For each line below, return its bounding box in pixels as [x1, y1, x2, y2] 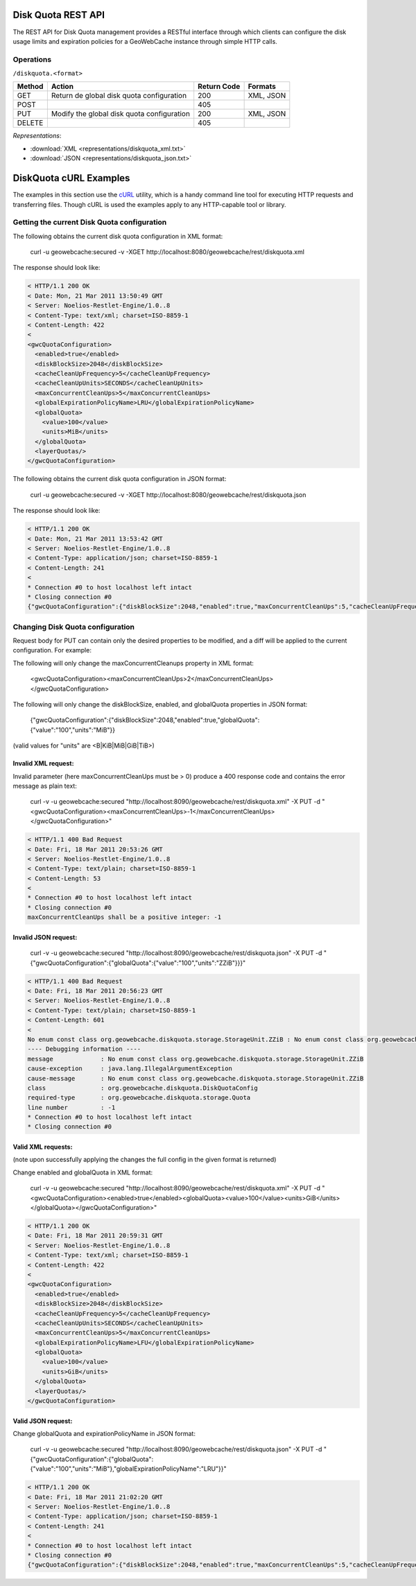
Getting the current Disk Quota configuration [12, 217, 167, 227]
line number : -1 [27, 1104, 116, 1111]
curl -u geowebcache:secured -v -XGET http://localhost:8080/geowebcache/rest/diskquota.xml [30, 248, 305, 256]
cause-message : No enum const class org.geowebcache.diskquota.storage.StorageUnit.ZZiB [27, 1074, 364, 1082]
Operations [12, 54, 52, 64]
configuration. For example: [12, 646, 92, 655]
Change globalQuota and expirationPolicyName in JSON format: [12, 1430, 196, 1438]
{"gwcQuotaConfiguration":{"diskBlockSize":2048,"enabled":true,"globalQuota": [30, 716, 260, 725]
